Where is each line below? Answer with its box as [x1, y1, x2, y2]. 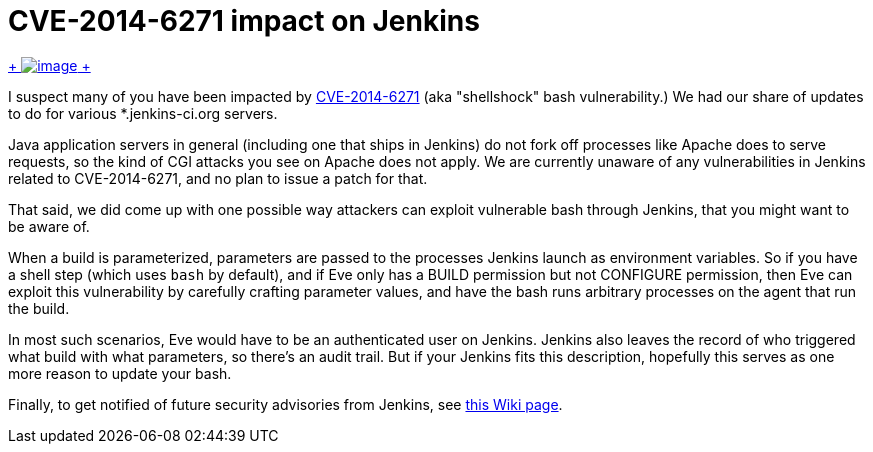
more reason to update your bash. [8, 364, 232, 382]
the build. [8, 299, 70, 317]
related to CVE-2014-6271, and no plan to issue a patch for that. [8, 169, 428, 187]
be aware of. [8, 217, 90, 235]
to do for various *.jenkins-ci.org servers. [8, 104, 278, 122]
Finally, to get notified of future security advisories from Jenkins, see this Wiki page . [8, 395, 563, 413]
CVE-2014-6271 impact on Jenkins [8, 4, 480, 38]
